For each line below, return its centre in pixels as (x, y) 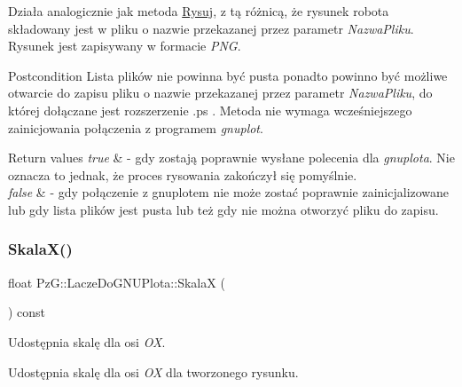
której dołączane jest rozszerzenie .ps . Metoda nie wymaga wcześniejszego (210, 110)
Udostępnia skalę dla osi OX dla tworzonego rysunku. (153, 371)
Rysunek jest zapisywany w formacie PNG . (125, 46)
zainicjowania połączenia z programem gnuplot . (136, 127)
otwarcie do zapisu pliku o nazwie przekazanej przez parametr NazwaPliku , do (220, 93)
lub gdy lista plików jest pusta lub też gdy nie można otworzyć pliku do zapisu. (223, 209)
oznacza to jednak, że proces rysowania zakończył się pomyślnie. (183, 174)
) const (27, 312)
